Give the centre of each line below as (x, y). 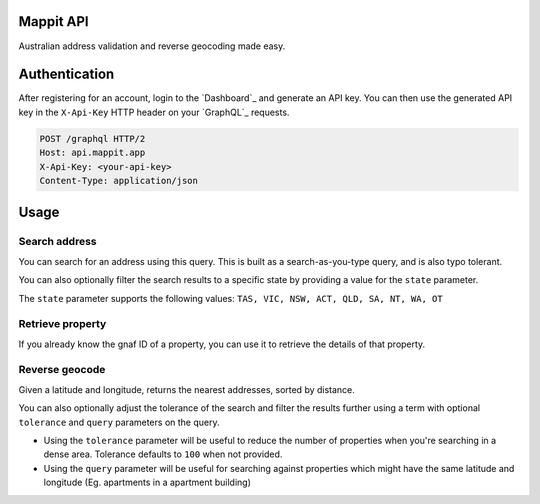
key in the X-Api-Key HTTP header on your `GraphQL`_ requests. (154, 112)
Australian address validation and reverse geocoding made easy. (152, 46)
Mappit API (53, 21)
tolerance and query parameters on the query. (119, 422)
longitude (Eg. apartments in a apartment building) (147, 482)
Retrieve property (62, 324)
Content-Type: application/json (119, 180)
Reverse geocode (62, 370)
